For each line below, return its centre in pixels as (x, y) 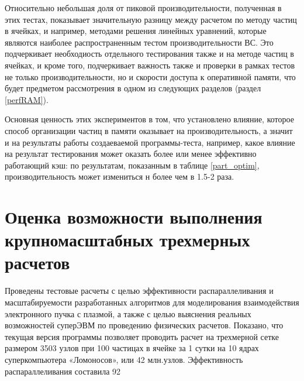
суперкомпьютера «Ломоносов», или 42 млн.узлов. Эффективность (124, 359)
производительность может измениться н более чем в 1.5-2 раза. (120, 176)
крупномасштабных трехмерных (127, 240)
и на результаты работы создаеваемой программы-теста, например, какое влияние (150, 142)
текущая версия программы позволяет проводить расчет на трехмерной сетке (142, 336)
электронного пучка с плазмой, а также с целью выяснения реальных (128, 313)
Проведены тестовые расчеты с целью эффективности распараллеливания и (139, 291)
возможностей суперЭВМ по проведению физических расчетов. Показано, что (144, 325)
